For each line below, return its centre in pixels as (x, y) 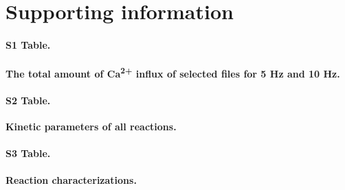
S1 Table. (28, 44)
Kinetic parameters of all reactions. (91, 127)
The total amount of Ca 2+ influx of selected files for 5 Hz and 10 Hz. (173, 72)
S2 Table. (28, 100)
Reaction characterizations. (71, 179)
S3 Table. (28, 153)
